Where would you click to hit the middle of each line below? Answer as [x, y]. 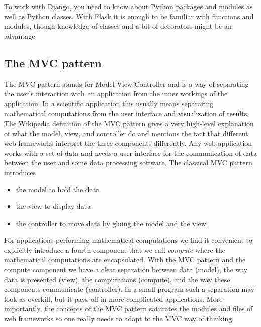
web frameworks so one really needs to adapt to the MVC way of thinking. [119, 319]
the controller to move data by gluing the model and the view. [112, 223]
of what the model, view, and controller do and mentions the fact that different [126, 133]
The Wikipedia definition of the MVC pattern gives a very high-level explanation [129, 123]
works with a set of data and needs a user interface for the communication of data [130, 152]
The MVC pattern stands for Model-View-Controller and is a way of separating [126, 84]
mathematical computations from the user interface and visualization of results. [127, 113]
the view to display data [53, 206]
